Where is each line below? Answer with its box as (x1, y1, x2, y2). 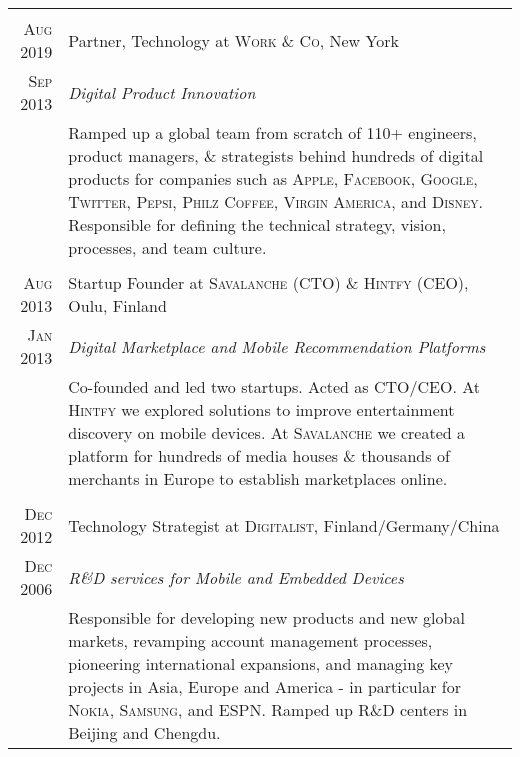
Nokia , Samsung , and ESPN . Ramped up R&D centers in (68, 698, 468, 721)
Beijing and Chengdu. (68, 721, 221, 744)
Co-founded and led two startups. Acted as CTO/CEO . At (68, 375, 480, 398)
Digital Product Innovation (68, 80, 256, 104)
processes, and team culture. (68, 236, 267, 259)
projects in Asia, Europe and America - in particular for (68, 675, 461, 698)
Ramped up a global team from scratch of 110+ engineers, (68, 121, 477, 144)
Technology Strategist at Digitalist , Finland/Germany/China (68, 513, 500, 537)
